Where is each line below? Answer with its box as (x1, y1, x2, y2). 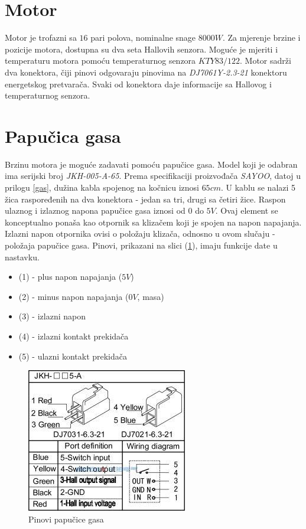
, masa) (137, 290, 164, 302)
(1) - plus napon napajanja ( (18, 270, 122, 283)
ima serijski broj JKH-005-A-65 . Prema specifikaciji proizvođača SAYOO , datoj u (5, 169, 301, 182)
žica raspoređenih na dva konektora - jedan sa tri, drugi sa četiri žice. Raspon (5, 192, 286, 205)
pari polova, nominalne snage (90, 31, 196, 44)
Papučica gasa (5, 123, 121, 148)
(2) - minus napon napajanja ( (18, 290, 129, 302)
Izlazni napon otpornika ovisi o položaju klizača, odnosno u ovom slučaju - (5, 227, 275, 240)
